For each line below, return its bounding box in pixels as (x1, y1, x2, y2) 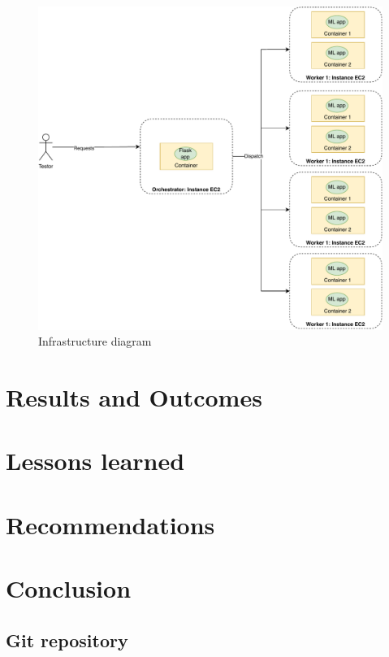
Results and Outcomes (6, 380, 262, 413)
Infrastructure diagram (38, 333, 152, 350)
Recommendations (6, 507, 215, 541)
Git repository (6, 627, 128, 652)
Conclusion (6, 572, 132, 604)
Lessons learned (6, 444, 185, 477)
